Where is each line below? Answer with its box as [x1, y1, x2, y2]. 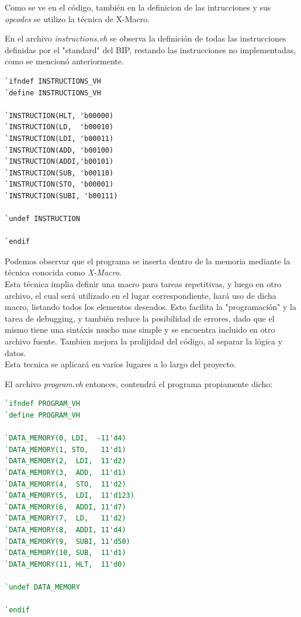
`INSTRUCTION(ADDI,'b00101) [5, 157, 114, 166]
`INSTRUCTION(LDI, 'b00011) [5, 134, 114, 143]
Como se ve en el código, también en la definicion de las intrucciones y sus [5, 1, 271, 13]
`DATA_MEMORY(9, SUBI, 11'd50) [5, 537, 130, 546]
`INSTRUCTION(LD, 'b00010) [5, 123, 114, 132]
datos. [5, 346, 26, 359]
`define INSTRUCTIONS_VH [5, 88, 101, 97]
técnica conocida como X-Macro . [5, 266, 122, 278]
